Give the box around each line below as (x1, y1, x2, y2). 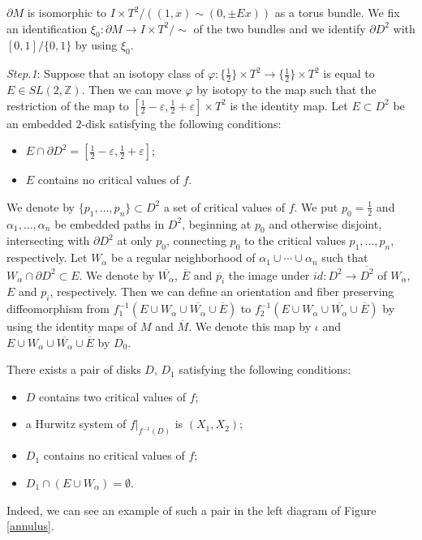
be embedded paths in (54, 215, 165, 232)
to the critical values (243, 232, 346, 249)
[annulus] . (6, 517, 54, 534)
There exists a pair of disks (6, 361, 141, 378)
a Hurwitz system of (25, 415, 127, 432)
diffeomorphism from (6, 300, 110, 317)
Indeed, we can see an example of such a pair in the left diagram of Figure (6, 501, 377, 518)
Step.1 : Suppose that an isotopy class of (6, 65, 205, 82)
